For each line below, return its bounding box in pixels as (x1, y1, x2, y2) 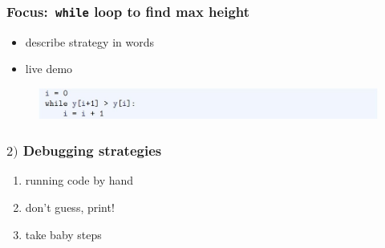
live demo (25, 60, 73, 77)
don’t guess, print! (25, 198, 115, 215)
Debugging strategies (22, 140, 162, 160)
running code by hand (25, 172, 134, 189)
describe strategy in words (25, 33, 154, 50)
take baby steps (25, 226, 102, 242)
